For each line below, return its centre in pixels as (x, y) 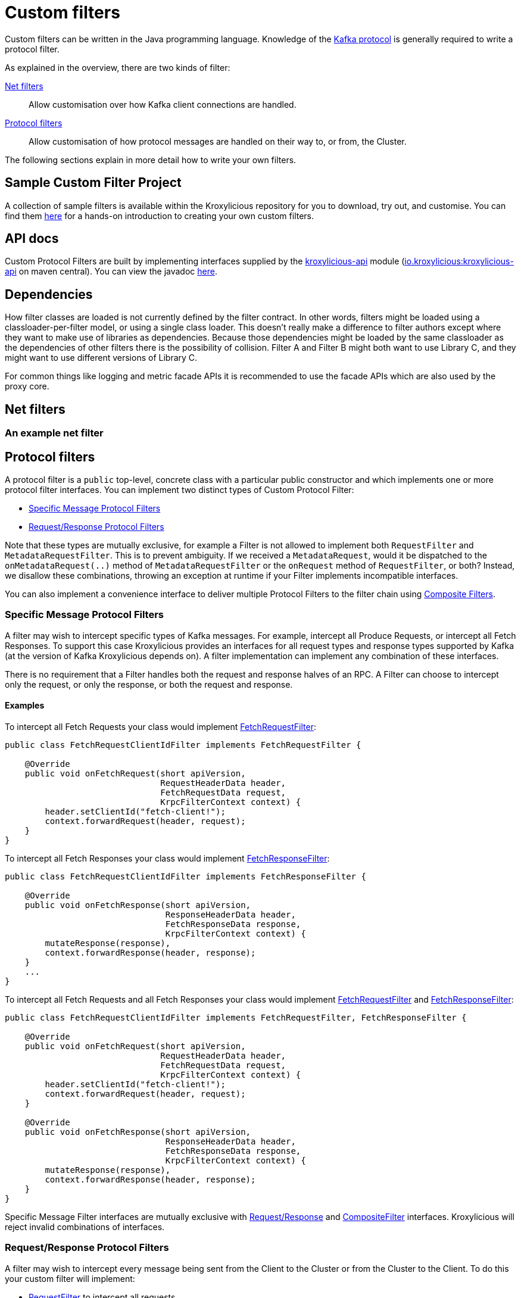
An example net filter (54, 433)
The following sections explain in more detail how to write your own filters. (151, 160)
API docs (32, 239)
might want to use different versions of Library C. (101, 358)
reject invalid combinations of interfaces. (85, 1227)
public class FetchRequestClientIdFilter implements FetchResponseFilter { (185, 876)
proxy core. (27, 386)
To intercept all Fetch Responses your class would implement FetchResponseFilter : (167, 858)
